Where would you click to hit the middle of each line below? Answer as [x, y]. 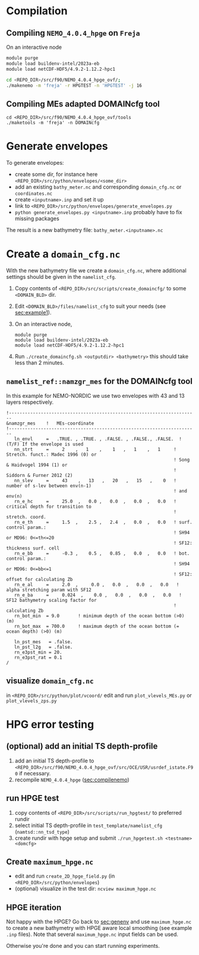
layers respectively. [30, 402]
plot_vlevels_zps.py [32, 701]
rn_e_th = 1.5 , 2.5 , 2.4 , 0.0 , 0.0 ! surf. [103, 522]
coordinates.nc [34, 194]
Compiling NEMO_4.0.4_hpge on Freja [73, 33]
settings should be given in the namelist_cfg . [61, 277]
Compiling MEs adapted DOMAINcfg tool [83, 104]
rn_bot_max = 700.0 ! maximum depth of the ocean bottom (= [97, 626]
